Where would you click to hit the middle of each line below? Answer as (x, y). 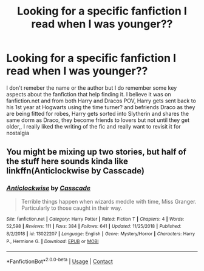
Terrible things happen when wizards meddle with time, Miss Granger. (109, 201)
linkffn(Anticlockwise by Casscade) (75, 171)
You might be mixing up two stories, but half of (96, 152)
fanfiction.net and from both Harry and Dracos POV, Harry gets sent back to (101, 101)
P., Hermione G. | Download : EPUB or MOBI (53, 241)
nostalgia (18, 133)
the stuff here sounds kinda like (67, 162)
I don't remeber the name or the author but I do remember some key (92, 88)
